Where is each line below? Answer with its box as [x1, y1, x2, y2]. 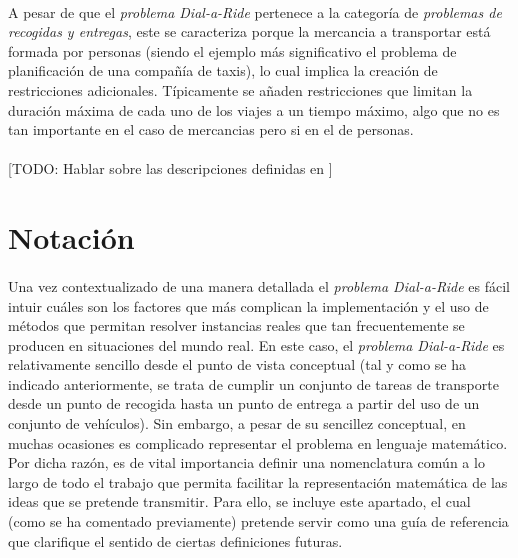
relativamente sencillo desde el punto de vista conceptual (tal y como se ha [8, 354, 467, 375]
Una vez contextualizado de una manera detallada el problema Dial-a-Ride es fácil [8, 275, 510, 296]
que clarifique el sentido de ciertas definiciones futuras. [8, 530, 343, 551]
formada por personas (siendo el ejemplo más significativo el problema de [8, 40, 457, 61]
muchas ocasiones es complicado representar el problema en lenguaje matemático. [8, 432, 508, 453]
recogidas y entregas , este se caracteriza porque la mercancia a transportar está [8, 21, 491, 42]
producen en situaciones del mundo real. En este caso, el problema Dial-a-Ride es [8, 334, 505, 355]
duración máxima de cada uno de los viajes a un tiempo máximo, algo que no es [8, 99, 500, 120]
